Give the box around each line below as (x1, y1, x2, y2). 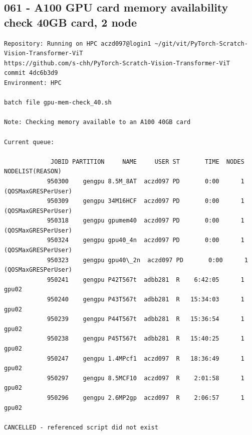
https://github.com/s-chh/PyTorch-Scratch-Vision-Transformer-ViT (4, 59, 230, 67)
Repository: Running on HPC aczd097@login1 (4, 40, 151, 47)
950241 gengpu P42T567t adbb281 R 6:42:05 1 (47, 276, 244, 283)
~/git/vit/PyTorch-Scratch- (154, 40, 248, 47)
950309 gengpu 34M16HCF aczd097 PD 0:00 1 (47, 197, 244, 205)
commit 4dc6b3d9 (4, 69, 58, 77)
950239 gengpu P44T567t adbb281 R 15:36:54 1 (47, 315, 244, 323)
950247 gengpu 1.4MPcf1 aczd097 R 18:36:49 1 (47, 355, 244, 362)
